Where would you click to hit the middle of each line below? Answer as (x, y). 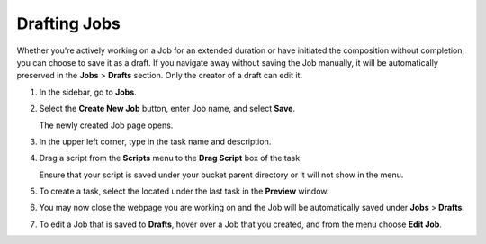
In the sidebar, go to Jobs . (88, 92)
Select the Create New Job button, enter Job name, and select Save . (167, 109)
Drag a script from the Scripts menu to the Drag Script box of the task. (171, 158)
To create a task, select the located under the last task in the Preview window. (184, 191)
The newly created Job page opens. (106, 125)
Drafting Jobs (68, 23)
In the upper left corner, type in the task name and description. (155, 141)
